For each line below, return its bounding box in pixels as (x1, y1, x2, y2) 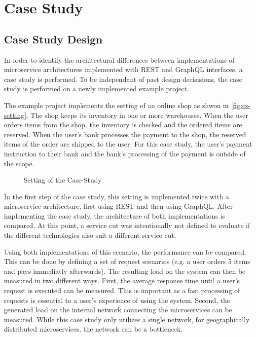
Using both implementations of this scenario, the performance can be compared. (4, 246, 246, 257)
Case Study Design (4, 31, 103, 46)
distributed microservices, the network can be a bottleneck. (4, 324, 183, 334)
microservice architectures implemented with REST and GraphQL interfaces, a (4, 64, 243, 75)
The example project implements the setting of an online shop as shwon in (4, 100, 229, 110)
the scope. (4, 158, 35, 168)
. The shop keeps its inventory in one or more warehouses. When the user (26, 110, 248, 120)
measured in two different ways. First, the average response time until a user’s (4, 275, 240, 286)
